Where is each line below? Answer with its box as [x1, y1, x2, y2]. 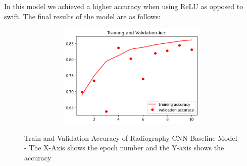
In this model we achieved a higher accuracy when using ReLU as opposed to [4, 1, 243, 11]
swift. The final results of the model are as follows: [4, 11, 161, 21]
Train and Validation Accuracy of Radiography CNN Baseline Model [24, 132, 237, 143]
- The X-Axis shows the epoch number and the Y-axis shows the [24, 142, 224, 153]
